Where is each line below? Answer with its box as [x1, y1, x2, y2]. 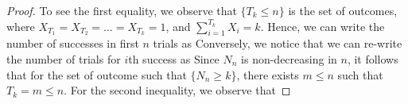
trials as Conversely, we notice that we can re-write [153, 35, 402, 52]
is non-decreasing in [241, 50, 337, 67]
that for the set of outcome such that [6, 66, 187, 83]
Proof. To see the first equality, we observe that [6, 2, 237, 18]
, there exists [236, 66, 299, 83]
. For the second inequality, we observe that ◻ [64, 82, 291, 98]
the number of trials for [6, 50, 121, 67]
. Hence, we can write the [260, 17, 385, 34]
